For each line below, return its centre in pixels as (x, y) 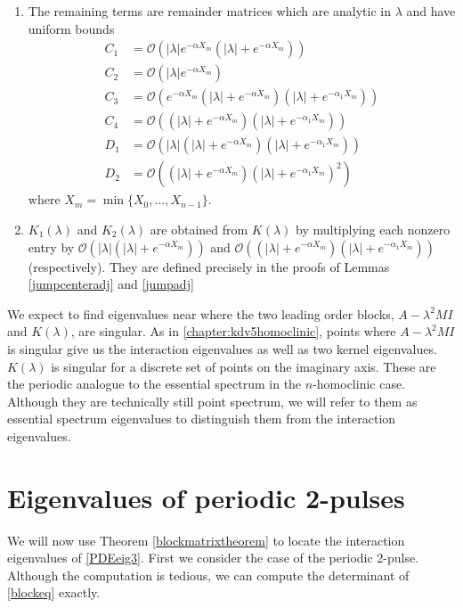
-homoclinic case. (359, 384)
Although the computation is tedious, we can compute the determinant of (208, 575)
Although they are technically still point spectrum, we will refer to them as (212, 401)
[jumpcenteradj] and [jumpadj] (111, 284)
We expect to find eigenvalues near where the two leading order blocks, (201, 313)
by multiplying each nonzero (373, 229)
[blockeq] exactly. (54, 592)
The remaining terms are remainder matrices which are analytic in (209, 11)
